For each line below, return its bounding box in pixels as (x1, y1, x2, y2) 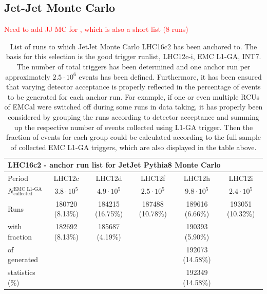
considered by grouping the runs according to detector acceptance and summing (8, 111, 259, 122)
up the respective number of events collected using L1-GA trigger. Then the (14, 121, 253, 132)
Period (8, 173, 28, 183)
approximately (5, 71, 50, 82)
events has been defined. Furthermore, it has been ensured (79, 71, 262, 82)
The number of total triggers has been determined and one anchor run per (16, 61, 251, 71)
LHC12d (96, 173, 122, 183)
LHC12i (228, 173, 253, 183)
